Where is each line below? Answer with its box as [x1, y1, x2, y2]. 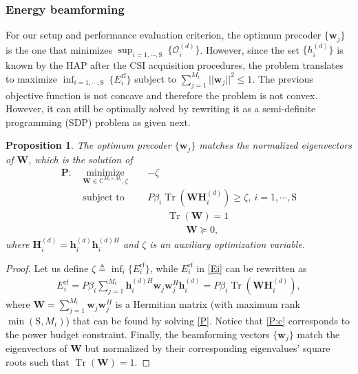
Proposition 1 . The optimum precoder [6, 138, 171, 152]
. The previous [252, 71, 313, 85]
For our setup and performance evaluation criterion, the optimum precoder [6, 28, 322, 42]
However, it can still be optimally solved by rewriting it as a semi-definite [6, 101, 316, 116]
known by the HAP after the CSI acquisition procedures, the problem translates [6, 58, 344, 72]
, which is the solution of [28, 152, 133, 166]
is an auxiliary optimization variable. [149, 237, 306, 251]
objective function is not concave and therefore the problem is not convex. [6, 87, 318, 102]
